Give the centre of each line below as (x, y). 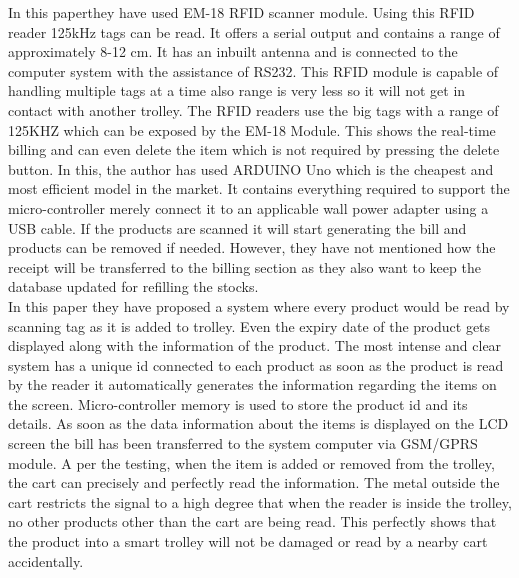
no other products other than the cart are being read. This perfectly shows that (252, 521)
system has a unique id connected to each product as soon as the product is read (256, 364)
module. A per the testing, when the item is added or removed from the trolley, (251, 462)
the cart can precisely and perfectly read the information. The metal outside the (254, 482)
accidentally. (46, 560)
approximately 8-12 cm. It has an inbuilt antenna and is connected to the (233, 51)
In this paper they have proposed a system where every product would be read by (259, 305)
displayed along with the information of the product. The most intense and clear (255, 345)
